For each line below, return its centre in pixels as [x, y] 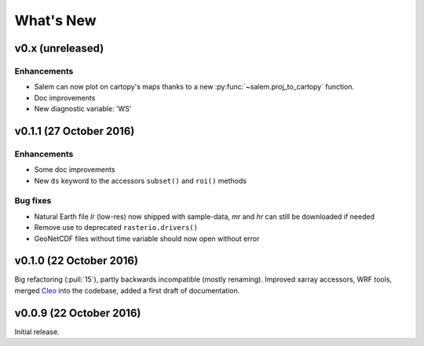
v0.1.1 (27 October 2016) [75, 131]
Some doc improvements [75, 169]
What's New [56, 20]
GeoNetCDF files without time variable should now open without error [147, 239]
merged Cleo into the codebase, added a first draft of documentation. [127, 290]
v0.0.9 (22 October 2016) [78, 313]
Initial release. [37, 331]
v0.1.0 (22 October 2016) [77, 261]
